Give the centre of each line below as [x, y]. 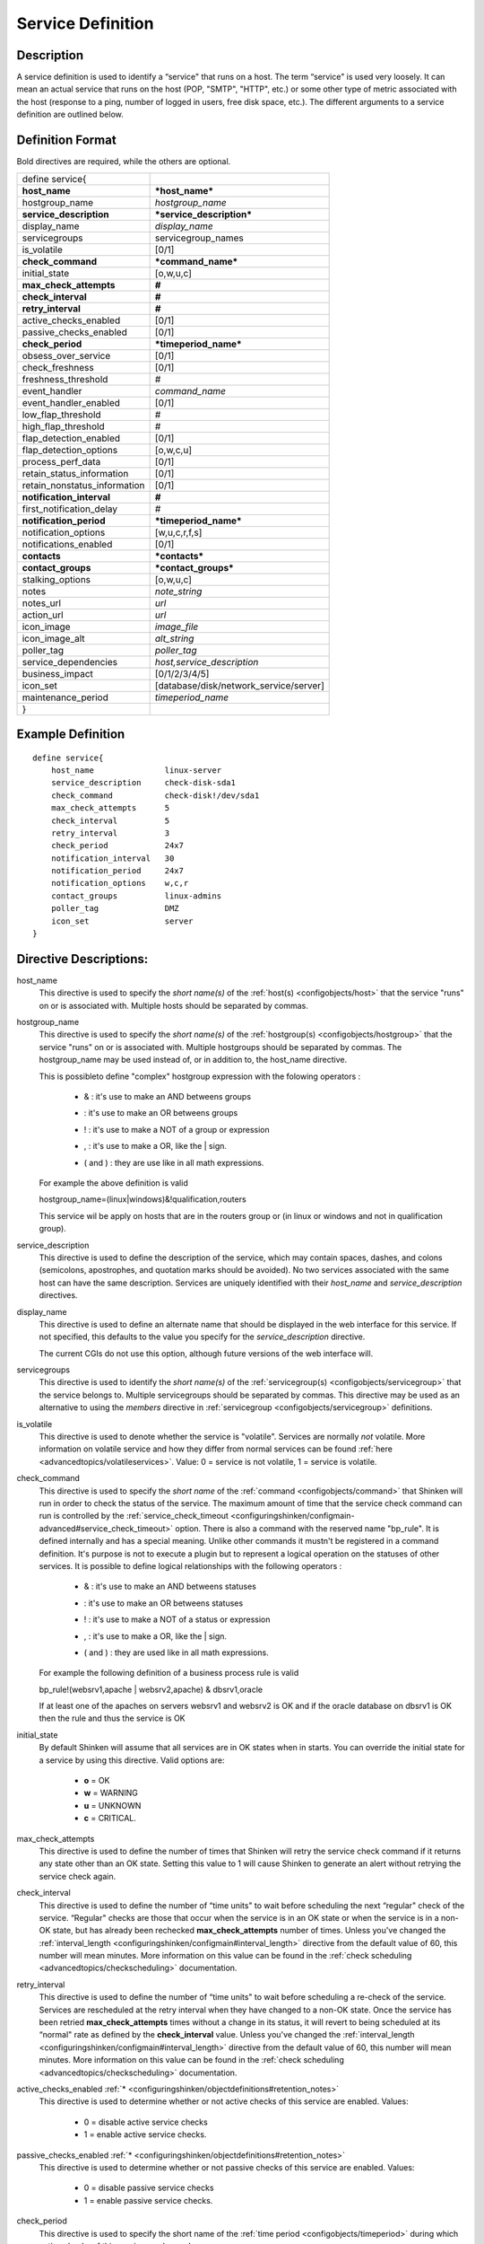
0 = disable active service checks [146, 2122]
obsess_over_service [66, 355]
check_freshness [58, 367]
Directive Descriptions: [82, 959]
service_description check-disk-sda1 [143, 783]
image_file [177, 627]
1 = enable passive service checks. [148, 2200]
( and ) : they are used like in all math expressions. [176, 1652]
